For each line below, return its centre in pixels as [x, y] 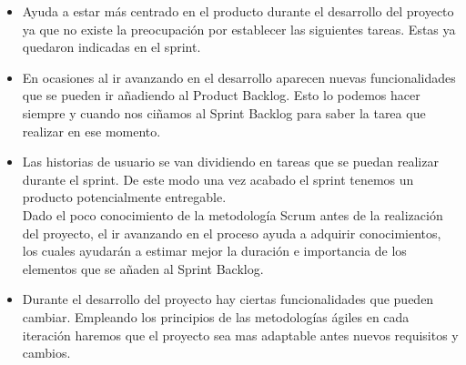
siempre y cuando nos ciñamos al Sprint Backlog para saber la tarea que [224, 112]
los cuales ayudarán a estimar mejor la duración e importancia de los [214, 251]
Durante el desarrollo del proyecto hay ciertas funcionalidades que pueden [228, 299]
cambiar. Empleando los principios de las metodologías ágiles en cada [216, 316]
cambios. [46, 353]
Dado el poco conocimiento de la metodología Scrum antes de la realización [233, 214]
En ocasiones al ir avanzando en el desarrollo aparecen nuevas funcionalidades [239, 77]
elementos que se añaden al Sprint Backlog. [143, 268]
